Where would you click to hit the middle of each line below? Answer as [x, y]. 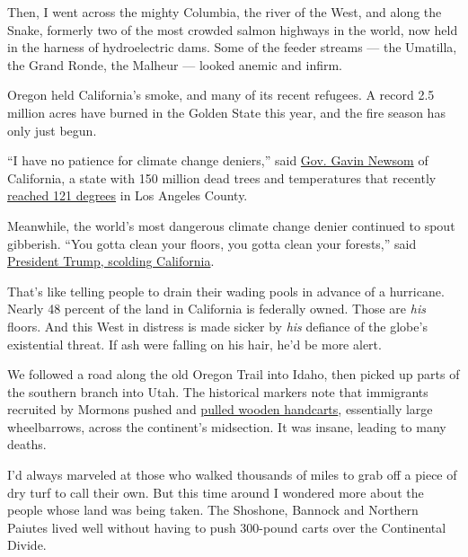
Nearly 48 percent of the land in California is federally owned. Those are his [216, 309]
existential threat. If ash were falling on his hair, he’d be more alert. [194, 344]
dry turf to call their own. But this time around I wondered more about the [216, 492]
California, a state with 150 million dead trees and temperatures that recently [222, 177]
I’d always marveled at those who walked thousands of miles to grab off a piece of [232, 475]
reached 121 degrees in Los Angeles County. [128, 195]
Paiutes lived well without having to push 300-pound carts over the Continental [227, 527]
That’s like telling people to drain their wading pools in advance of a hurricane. [226, 291]
